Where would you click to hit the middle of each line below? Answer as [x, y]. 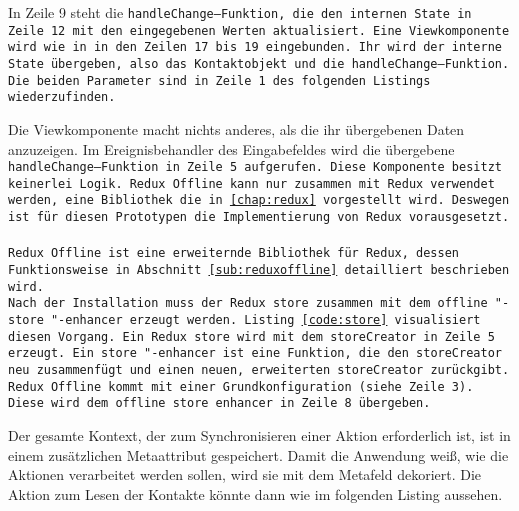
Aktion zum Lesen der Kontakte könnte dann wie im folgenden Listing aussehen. [255, 493]
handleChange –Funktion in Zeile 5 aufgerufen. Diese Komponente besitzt [255, 167]
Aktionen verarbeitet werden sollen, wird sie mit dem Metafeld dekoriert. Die [245, 474]
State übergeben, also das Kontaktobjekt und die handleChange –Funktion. [259, 63]
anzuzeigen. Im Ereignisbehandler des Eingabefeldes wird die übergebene [231, 148]
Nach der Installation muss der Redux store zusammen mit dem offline [248, 303]
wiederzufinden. [62, 97]
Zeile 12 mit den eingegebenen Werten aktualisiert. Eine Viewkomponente [259, 30]
